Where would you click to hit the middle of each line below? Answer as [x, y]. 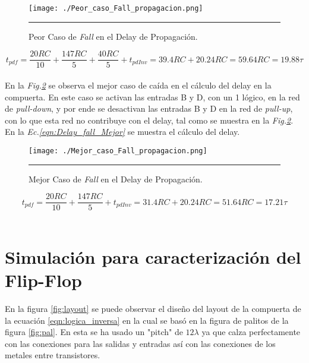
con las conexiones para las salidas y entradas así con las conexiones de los [140, 343]
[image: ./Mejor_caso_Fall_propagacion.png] [118, 151]
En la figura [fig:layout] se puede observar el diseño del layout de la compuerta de [153, 309]
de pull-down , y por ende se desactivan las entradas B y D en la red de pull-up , [149, 108]
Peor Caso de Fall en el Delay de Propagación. [113, 36]
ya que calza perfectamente [251, 332]
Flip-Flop [43, 280]
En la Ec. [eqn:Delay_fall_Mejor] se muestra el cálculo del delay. [122, 132]
